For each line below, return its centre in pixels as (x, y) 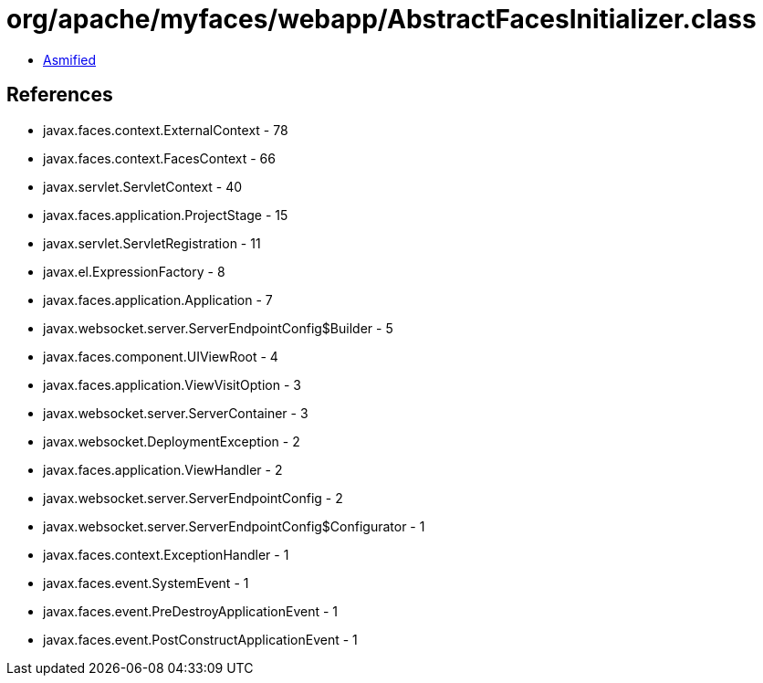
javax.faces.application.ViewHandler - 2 (163, 469)
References (60, 95)
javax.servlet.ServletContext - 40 (143, 186)
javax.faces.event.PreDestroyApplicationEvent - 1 (191, 611)
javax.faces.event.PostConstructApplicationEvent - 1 (200, 639)
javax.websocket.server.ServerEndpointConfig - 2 (193, 498)
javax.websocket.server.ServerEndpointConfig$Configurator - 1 (234, 526)
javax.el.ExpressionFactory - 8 (134, 271)
